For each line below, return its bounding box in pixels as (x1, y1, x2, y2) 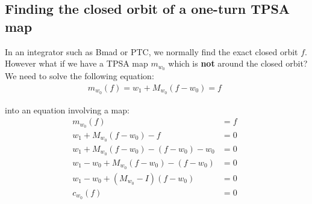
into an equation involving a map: (5, 103, 129, 116)
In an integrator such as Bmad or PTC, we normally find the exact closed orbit (5, 45, 298, 58)
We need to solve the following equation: (5, 70, 154, 82)
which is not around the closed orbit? (168, 57, 308, 70)
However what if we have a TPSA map (5, 57, 148, 70)
